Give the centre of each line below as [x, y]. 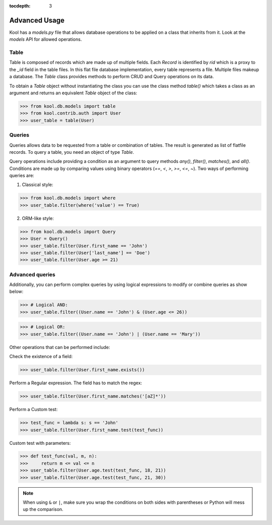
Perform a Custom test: [33, 410]
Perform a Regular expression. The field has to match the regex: [76, 383]
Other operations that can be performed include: [60, 347]
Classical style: [38, 185]
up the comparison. [43, 509]
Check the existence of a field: [41, 357]
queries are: [22, 176]
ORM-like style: [38, 218]
